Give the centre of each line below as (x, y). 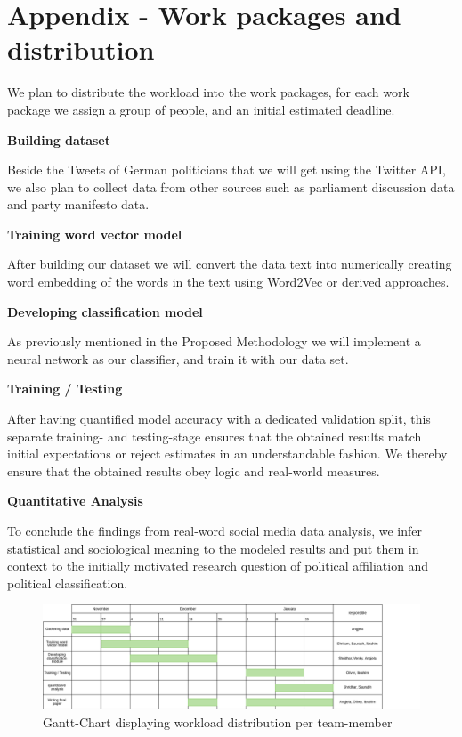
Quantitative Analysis (75, 501)
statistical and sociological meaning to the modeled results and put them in (213, 548)
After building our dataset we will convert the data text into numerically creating (230, 264)
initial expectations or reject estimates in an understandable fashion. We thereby (227, 454)
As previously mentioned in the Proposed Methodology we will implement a (214, 341)
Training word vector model (95, 234)
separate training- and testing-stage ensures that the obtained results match (215, 436)
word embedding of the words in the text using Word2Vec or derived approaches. (228, 282)
